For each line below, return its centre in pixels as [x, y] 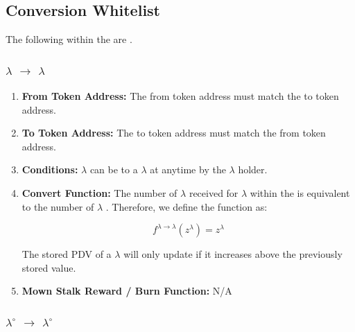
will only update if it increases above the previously [233, 254]
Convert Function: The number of [99, 192]
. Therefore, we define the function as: [187, 206]
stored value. [49, 267]
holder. [253, 169]
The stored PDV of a [67, 254]
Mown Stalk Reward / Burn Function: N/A [127, 291]
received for [214, 192]
